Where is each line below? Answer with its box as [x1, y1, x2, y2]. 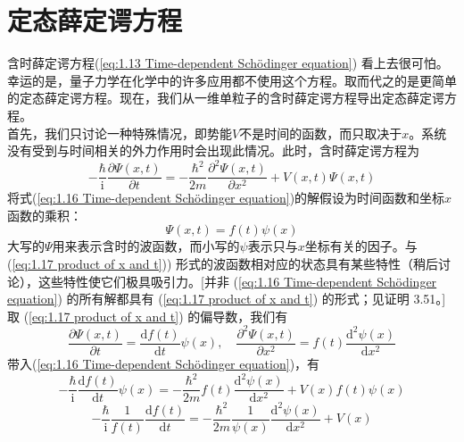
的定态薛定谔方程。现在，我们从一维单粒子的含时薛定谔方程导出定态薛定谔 [7, 88, 444, 107]
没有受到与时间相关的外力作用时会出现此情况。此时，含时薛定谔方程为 [7, 141, 419, 160]
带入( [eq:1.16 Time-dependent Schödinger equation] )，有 [7, 354, 320, 372]
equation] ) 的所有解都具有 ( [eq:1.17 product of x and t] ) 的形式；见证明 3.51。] [7, 289, 446, 308]
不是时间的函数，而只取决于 [239, 123, 402, 142]
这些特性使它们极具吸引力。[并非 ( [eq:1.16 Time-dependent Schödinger [37, 271, 437, 290]
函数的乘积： [7, 205, 82, 224]
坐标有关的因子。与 [304, 237, 418, 255]
